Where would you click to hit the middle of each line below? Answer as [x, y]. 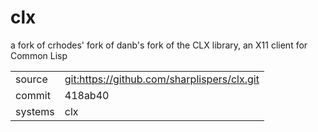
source [31, 79]
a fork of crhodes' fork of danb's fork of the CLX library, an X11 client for [159, 45]
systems [35, 111]
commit [33, 95]
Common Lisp [39, 55]
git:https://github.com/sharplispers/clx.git [162, 79]
